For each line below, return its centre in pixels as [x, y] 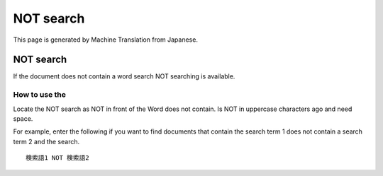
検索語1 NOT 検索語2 [58, 158]
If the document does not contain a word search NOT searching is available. [124, 76]
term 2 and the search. [46, 141]
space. [23, 118]
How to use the [40, 95]
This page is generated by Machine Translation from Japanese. [106, 40]
